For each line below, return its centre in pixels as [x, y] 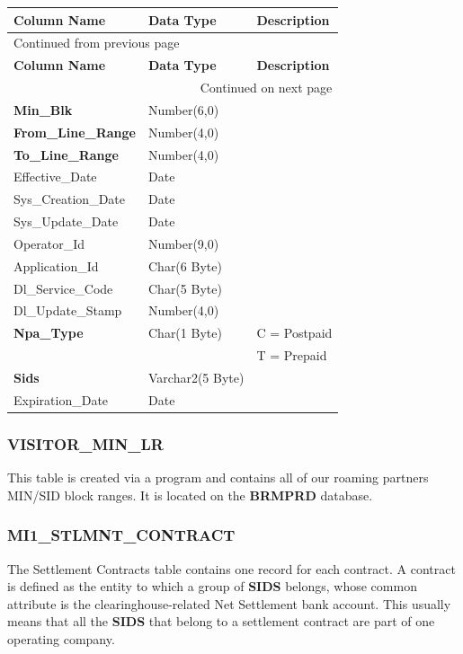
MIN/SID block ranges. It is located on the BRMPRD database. [190, 495]
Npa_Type [49, 333]
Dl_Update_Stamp [68, 310]
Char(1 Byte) [185, 333]
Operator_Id [49, 243]
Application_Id [56, 265]
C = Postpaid [294, 333]
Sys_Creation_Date [69, 199]
